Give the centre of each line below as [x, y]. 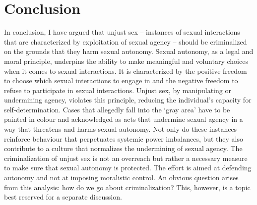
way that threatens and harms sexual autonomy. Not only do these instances [121, 129]
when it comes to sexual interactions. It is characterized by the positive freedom [126, 71]
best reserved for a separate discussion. [63, 197]
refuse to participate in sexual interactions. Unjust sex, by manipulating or [118, 90]
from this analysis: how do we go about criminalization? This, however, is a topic [127, 187]
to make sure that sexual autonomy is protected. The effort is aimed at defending [128, 168]
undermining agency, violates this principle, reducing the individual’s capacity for [128, 100]
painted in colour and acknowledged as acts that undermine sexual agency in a [124, 119]
